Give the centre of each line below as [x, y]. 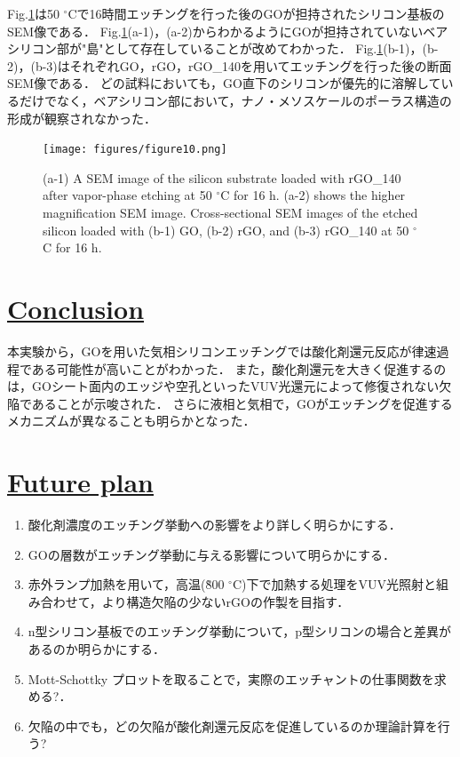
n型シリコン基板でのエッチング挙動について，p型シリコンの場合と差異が [239, 631]
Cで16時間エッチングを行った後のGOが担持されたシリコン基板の [256, 13]
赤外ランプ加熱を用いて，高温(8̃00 [126, 584]
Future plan [81, 482]
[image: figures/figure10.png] [135, 150]
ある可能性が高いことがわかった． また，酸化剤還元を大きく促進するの [239, 368]
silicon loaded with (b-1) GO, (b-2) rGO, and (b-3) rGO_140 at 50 [226, 230]
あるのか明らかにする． [96, 648]
